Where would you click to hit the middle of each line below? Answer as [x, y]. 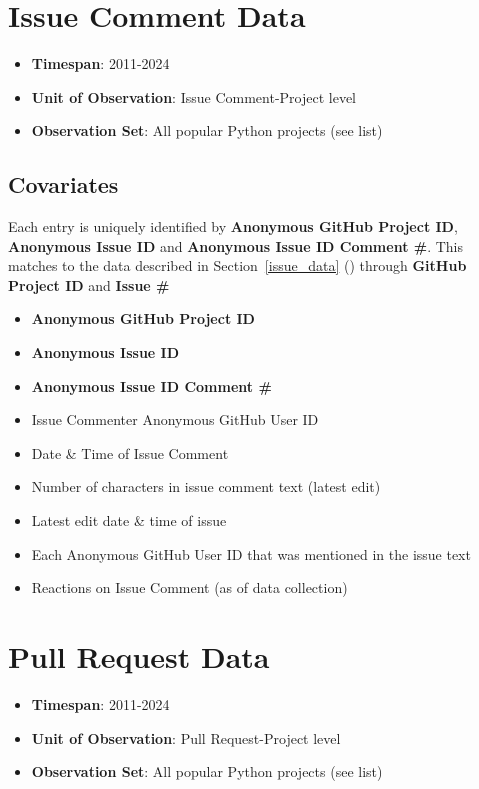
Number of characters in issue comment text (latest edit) [206, 486]
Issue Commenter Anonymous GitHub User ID [175, 419]
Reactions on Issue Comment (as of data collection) [189, 587]
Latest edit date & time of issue [129, 520]
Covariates [63, 184]
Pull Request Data [139, 656]
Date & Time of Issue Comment [130, 452]
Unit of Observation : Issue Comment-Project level [194, 96]
